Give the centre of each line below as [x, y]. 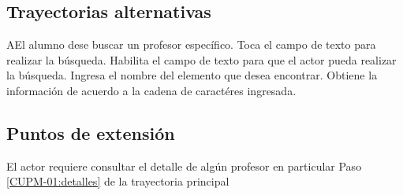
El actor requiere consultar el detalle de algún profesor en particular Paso [184, 166]
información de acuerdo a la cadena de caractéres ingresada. [151, 90]
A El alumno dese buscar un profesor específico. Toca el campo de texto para [191, 44]
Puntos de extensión [91, 132]
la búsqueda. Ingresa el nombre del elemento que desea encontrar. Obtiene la [192, 75]
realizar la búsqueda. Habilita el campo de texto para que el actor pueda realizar [201, 59]
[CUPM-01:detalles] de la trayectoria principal [118, 181]
